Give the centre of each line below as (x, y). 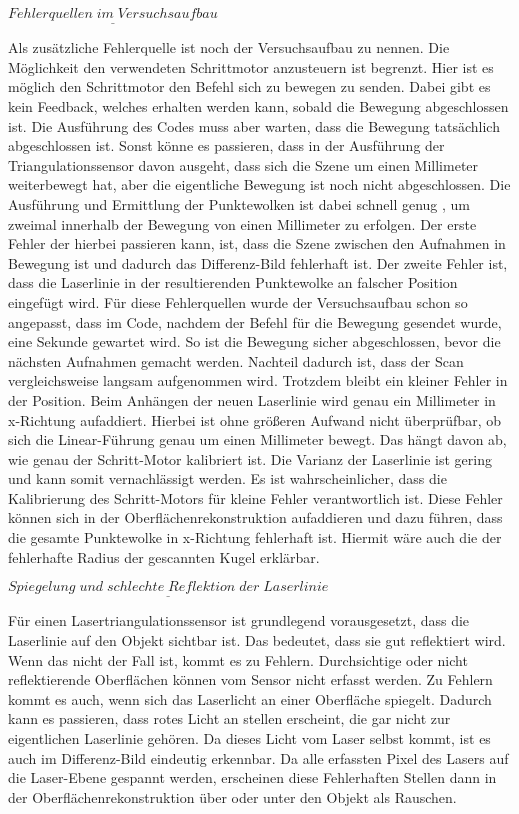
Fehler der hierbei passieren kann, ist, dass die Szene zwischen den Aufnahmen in (257, 243)
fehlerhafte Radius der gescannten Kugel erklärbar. (164, 556)
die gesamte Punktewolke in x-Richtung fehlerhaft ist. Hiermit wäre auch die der (255, 537)
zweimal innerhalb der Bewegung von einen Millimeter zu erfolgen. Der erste (242, 223)
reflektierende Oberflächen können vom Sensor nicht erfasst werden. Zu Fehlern (250, 679)
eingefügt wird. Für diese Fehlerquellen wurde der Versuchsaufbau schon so (238, 301)
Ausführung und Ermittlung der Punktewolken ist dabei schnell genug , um (239, 203)
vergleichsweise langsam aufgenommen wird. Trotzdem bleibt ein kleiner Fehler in (258, 380)
